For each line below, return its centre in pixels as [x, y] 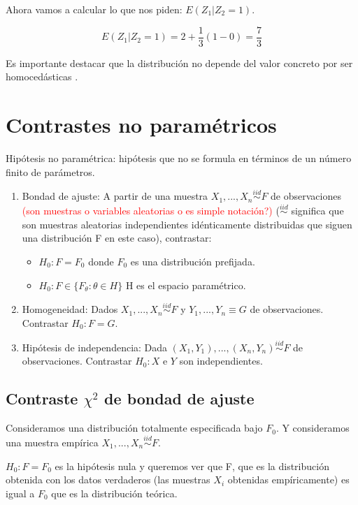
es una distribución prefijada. [193, 261]
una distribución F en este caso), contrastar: [117, 238]
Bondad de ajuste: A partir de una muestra [115, 196]
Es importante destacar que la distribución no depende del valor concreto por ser [179, 63]
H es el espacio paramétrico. [186, 285]
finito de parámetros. [50, 171]
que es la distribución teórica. [114, 493]
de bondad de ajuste [179, 398]
